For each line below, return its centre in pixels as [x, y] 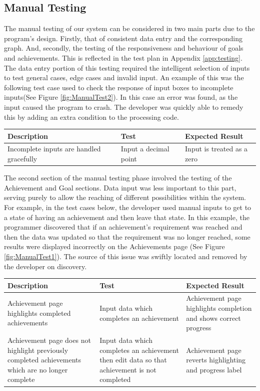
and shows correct [213, 318]
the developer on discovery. [45, 266]
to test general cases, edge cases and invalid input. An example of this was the [124, 77]
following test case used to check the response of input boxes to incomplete [119, 87]
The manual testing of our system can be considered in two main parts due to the [129, 28]
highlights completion [219, 308]
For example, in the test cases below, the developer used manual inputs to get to [128, 207]
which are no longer [38, 369]
